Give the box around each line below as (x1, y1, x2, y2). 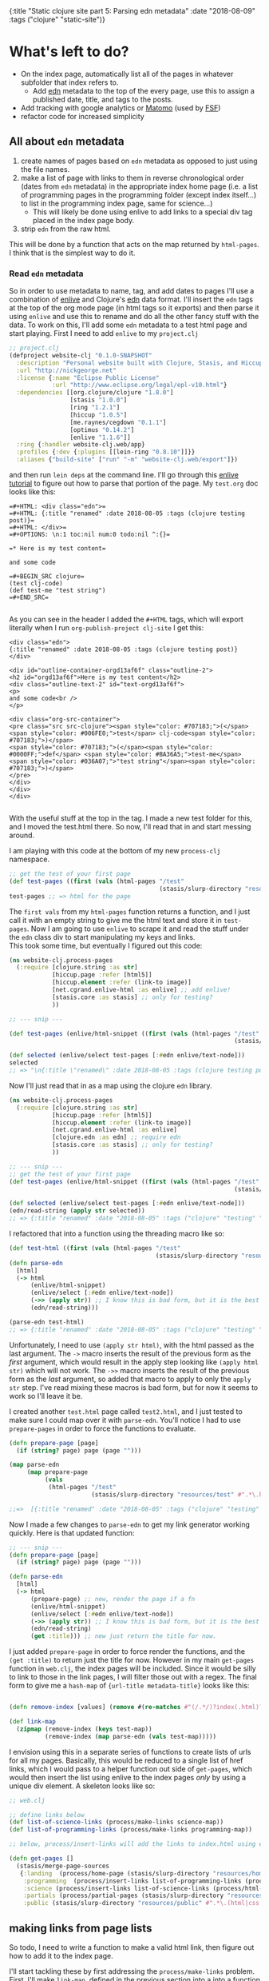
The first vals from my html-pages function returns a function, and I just (9, 906, 251, 917)
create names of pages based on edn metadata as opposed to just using (20, 156, 258, 166)
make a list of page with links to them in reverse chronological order (20, 173, 244, 182)
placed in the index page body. (32, 215, 135, 225)
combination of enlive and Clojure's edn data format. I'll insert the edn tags (9, 294, 254, 305)
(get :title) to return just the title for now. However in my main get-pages (9, 1655, 255, 1665)
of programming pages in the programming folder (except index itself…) (20, 190, 257, 199)
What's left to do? (9, 42, 130, 61)
